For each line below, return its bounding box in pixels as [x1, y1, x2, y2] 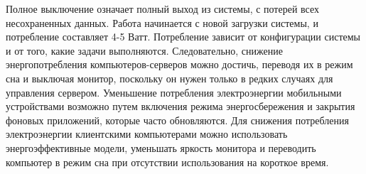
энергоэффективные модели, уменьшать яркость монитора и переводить [6, 140, 316, 155]
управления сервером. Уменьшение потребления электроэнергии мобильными [6, 85, 342, 99]
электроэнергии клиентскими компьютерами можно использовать [6, 126, 288, 141]
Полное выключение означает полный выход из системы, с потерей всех [6, 1, 320, 16]
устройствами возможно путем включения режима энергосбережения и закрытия [6, 99, 355, 114]
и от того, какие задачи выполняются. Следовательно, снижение [6, 43, 283, 58]
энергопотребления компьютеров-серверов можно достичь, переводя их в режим [6, 57, 353, 72]
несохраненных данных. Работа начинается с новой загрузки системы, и [6, 15, 318, 30]
